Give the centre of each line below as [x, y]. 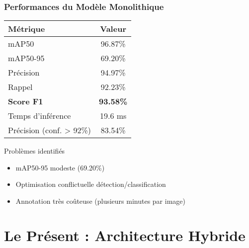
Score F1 [26, 101]
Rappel [20, 87]
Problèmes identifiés [35, 151]
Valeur [113, 29]
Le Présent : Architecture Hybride [125, 235]
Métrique [27, 29]
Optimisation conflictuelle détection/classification [91, 184]
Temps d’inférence [40, 116]
